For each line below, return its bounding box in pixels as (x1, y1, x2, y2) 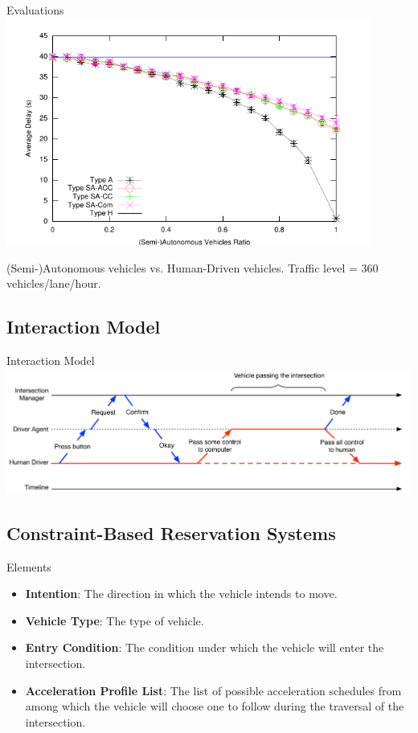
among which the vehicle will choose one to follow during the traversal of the (25, 698, 404, 715)
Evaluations (6, 2, 64, 18)
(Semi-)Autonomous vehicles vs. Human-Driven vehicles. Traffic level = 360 (6, 259, 379, 276)
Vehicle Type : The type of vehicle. (25, 612, 204, 629)
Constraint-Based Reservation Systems (6, 520, 336, 545)
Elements (6, 558, 51, 575)
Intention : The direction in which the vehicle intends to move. (25, 585, 338, 602)
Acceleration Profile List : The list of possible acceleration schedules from (25, 682, 402, 698)
